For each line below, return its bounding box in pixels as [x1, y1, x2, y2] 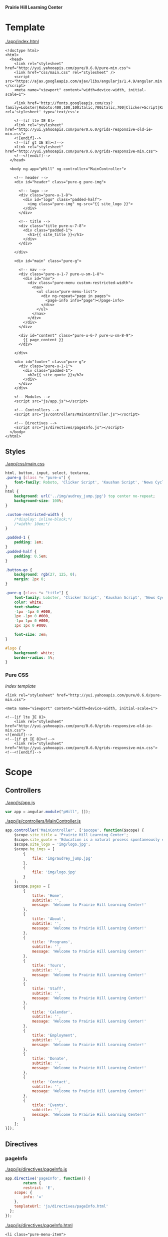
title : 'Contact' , [31, 1079, 70, 1084]
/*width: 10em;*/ [14, 521, 50, 527]
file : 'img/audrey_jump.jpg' [31, 856, 93, 861]
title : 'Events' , [31, 1103, 68, 1108]
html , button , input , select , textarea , [5, 470, 91, 475]
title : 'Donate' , [31, 1056, 68, 1061]
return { [23, 1180, 41, 1185]
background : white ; [14, 650, 55, 655]
